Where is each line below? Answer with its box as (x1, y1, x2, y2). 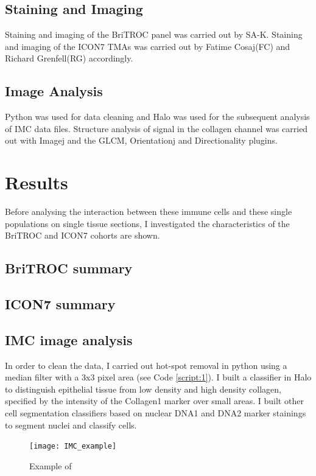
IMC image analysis (5, 330, 133, 349)
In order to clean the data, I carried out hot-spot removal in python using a (5, 359, 287, 371)
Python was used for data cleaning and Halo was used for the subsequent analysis (5, 110, 310, 123)
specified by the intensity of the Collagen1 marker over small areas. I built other (5, 394, 304, 407)
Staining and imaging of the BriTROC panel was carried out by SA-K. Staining (5, 28, 303, 41)
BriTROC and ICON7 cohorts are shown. (5, 229, 160, 242)
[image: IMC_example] (29, 442, 117, 451)
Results (5, 170, 68, 195)
